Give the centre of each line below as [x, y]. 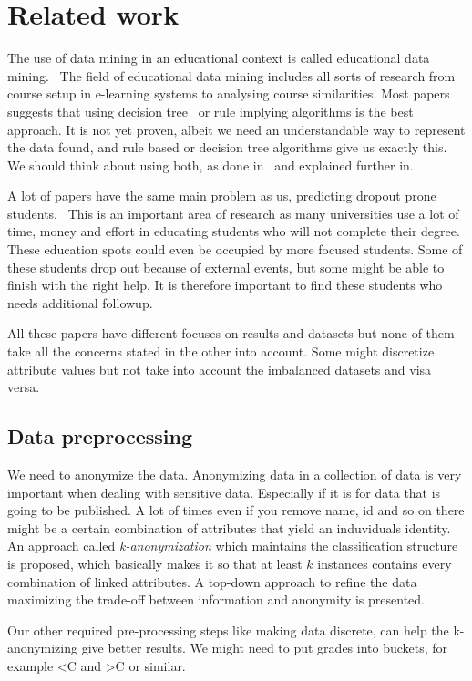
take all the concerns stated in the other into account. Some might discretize [221, 351]
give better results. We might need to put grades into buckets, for [265, 648]
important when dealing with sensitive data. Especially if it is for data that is [224, 492]
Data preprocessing [100, 436]
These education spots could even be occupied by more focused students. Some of [235, 249]
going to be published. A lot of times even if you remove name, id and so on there [236, 510]
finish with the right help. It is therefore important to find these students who [225, 285]
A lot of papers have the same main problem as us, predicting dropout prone [222, 196]
